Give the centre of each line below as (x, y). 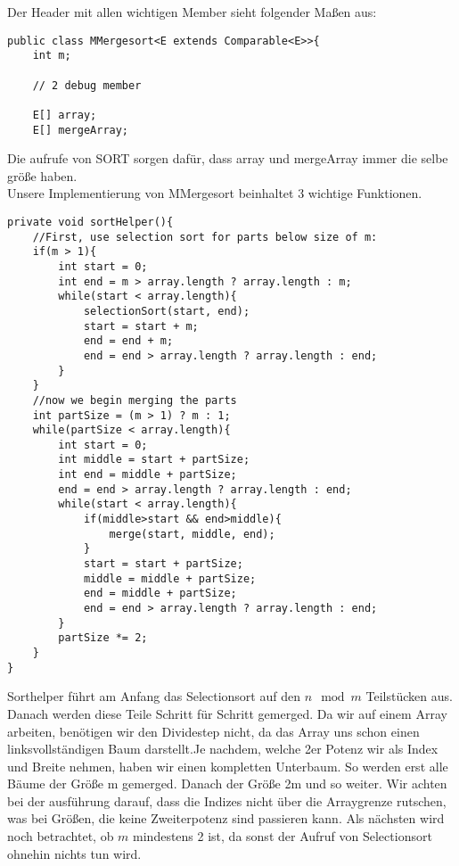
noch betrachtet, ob (61, 836)
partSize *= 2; (103, 638)
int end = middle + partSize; (148, 475)
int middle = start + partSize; (154, 460)
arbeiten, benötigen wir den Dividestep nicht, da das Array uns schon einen (213, 731)
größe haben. (42, 175)
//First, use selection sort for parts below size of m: (205, 237)
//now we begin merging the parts (135, 400)
